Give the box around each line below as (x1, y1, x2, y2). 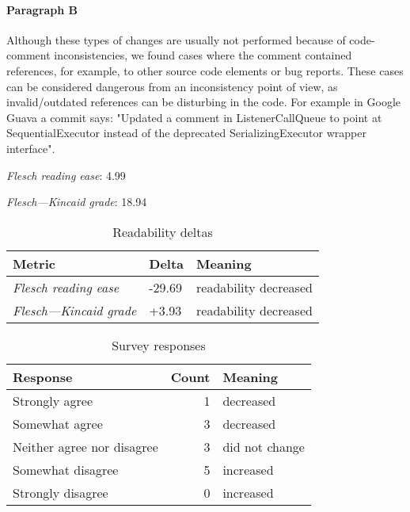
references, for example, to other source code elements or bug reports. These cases (6, 62, 404, 78)
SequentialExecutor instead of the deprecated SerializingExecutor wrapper (6, 124, 366, 141)
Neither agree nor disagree (13, 437, 158, 456)
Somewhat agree (13, 414, 103, 433)
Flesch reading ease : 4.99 (6, 166, 126, 183)
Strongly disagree (13, 483, 108, 502)
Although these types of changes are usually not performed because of (6, 31, 346, 48)
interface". (6, 139, 55, 156)
